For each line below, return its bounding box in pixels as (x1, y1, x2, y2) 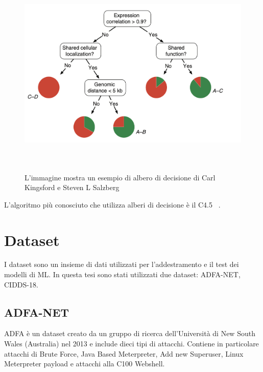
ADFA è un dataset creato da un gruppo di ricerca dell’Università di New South (4, 328, 255, 339)
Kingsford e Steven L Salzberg (25, 182, 119, 193)
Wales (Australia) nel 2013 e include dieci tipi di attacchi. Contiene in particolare (4, 338, 259, 349)
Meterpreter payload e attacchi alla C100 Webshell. (4, 358, 165, 369)
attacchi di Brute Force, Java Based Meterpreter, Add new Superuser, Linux (4, 348, 244, 359)
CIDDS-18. (4, 279, 38, 290)
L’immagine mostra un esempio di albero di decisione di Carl (25, 172, 216, 182)
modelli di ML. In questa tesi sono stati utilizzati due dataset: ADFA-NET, (4, 269, 241, 280)
